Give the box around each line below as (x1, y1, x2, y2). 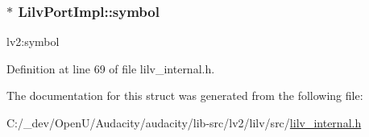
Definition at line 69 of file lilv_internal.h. (6, 60, 215, 77)
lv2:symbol (6, 33, 60, 50)
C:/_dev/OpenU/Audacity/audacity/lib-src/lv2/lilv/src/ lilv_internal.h (6, 114, 362, 131)
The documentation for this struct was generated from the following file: (6, 87, 363, 104)
